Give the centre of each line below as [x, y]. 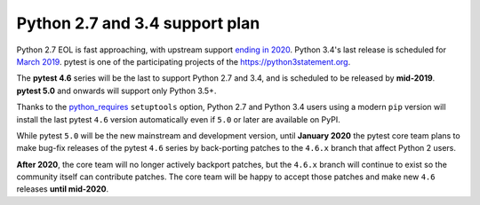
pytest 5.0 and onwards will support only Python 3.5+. [116, 91]
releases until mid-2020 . [63, 189]
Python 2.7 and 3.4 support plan [138, 23]
